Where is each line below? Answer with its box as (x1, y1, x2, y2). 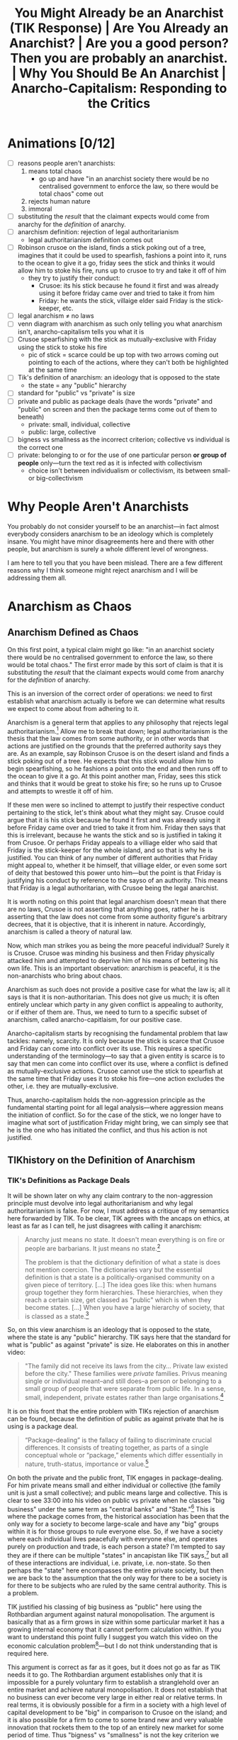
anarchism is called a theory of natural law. (7, 927, 132, 936)
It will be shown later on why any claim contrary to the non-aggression (7, 1191, 213, 1200)
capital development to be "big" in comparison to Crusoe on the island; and (7, 1708, 227, 1717)
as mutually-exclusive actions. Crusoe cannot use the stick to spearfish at (7, 1067, 223, 1076)
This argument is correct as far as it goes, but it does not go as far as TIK (7, 1663, 221, 1671)
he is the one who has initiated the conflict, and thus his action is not (7, 1126, 208, 1135)
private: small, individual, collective (28, 420, 131, 429)
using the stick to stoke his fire (17, 343, 108, 352)
